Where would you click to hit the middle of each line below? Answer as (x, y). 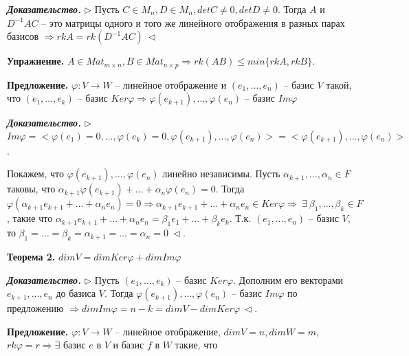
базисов (23, 36)
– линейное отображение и (171, 84)
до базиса (76, 293)
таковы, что (31, 189)
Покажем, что (36, 174)
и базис (129, 345)
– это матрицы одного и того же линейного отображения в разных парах (193, 22)
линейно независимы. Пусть (221, 174)
